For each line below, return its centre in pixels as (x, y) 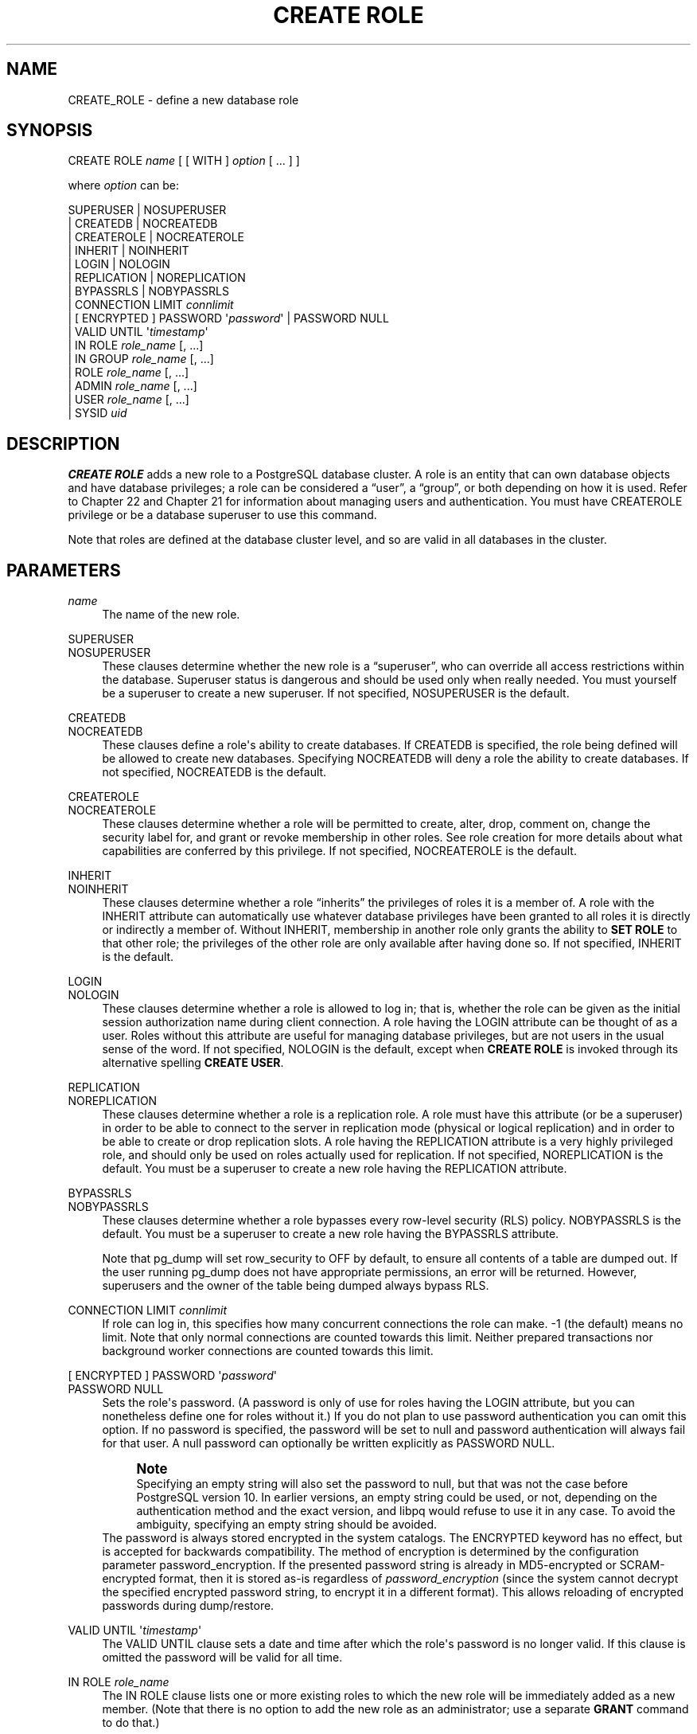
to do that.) (131, 1723)
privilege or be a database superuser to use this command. (222, 515)
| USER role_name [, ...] (128, 400)
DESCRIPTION (63, 443)
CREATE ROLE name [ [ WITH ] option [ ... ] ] (184, 161)
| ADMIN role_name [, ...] (132, 386)
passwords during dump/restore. (188, 1606)
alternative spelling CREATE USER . (193, 1063)
